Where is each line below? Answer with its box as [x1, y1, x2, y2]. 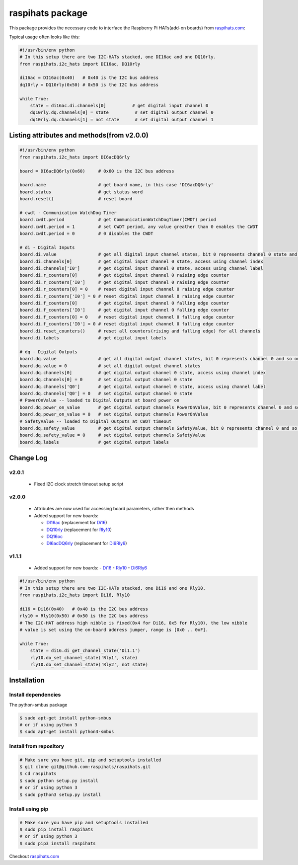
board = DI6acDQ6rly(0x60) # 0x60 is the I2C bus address [19, 168, 174, 174]
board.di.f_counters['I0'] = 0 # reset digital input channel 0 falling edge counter [19, 321, 234, 327]
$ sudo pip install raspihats [19, 827, 93, 832]
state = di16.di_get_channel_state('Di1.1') [30, 648, 141, 653]
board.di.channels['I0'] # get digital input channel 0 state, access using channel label [19, 266, 263, 271]
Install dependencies [9, 691, 61, 698]
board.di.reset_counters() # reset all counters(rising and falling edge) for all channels [19, 328, 261, 334]
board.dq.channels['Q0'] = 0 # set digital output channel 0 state [19, 391, 193, 396]
